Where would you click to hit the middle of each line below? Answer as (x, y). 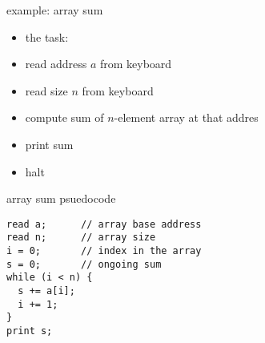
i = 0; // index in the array (104, 251)
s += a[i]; (46, 291)
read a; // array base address (104, 224)
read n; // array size (81, 238)
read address (56, 64)
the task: (47, 36)
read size (46, 90)
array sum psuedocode (61, 198)
